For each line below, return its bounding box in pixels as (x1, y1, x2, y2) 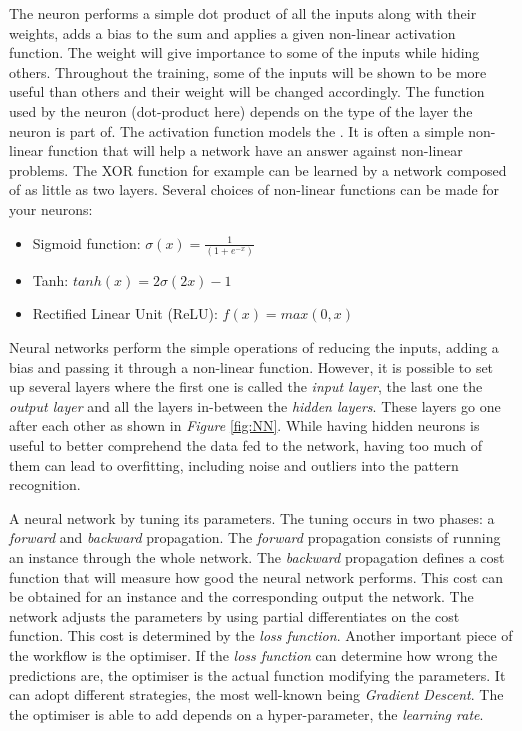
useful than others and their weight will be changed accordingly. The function (9, 81, 485, 102)
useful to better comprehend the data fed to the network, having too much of (9, 435, 483, 455)
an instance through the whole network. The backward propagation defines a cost (9, 546, 505, 567)
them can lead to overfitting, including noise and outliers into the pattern (9, 454, 459, 475)
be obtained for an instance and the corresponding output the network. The (9, 586, 474, 607)
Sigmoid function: (32, 232, 141, 253)
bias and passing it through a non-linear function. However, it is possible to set (9, 356, 494, 377)
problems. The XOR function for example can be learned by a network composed (9, 159, 507, 180)
